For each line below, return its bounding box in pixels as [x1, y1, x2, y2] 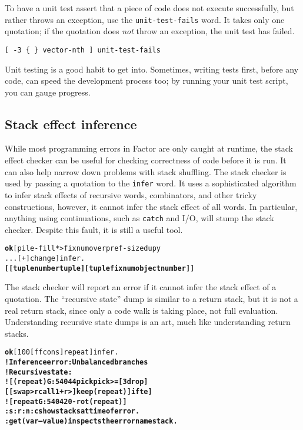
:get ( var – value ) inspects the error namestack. [5, 416, 178, 425]
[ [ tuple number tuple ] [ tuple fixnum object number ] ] [5, 264, 195, 273]
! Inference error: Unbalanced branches [5, 357, 148, 366]
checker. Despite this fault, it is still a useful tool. [5, 223, 183, 235]
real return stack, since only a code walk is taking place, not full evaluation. [5, 304, 278, 316]
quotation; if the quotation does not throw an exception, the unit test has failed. [5, 25, 295, 37]
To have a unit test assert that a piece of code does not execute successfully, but [5, 2, 294, 14]
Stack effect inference [5, 114, 137, 133]
